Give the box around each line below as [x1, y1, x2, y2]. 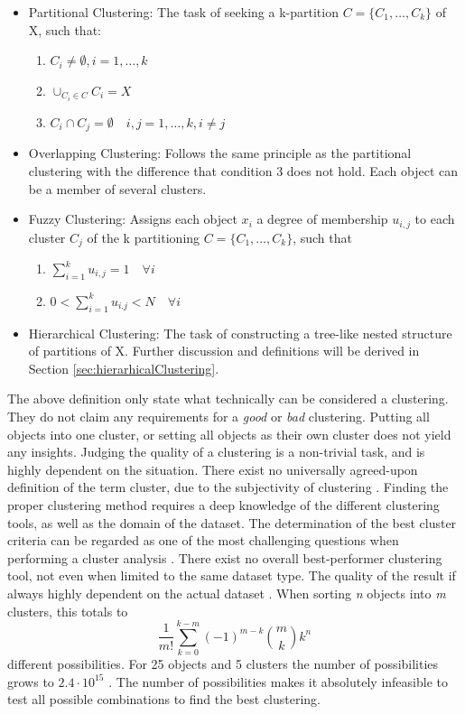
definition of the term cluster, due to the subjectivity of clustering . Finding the [7, 478, 449, 496]
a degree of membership [256, 209, 388, 228]
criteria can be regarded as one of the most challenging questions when [7, 531, 399, 550]
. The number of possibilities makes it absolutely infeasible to [108, 672, 448, 691]
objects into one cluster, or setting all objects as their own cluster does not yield [7, 424, 451, 443]
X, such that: [28, 20, 101, 39]
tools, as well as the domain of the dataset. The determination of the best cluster [7, 513, 457, 532]
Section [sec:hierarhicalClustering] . [28, 358, 219, 377]
